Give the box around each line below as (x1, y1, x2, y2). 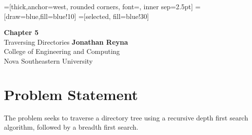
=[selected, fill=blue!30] (78, 11, 149, 21)
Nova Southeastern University (4, 55, 93, 66)
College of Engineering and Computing (4, 46, 120, 56)
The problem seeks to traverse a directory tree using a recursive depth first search (4, 112, 248, 122)
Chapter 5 (4, 27, 39, 37)
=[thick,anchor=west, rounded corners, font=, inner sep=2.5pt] (4, 1, 193, 11)
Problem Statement (4, 84, 138, 104)
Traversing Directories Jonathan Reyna (4, 36, 128, 47)
